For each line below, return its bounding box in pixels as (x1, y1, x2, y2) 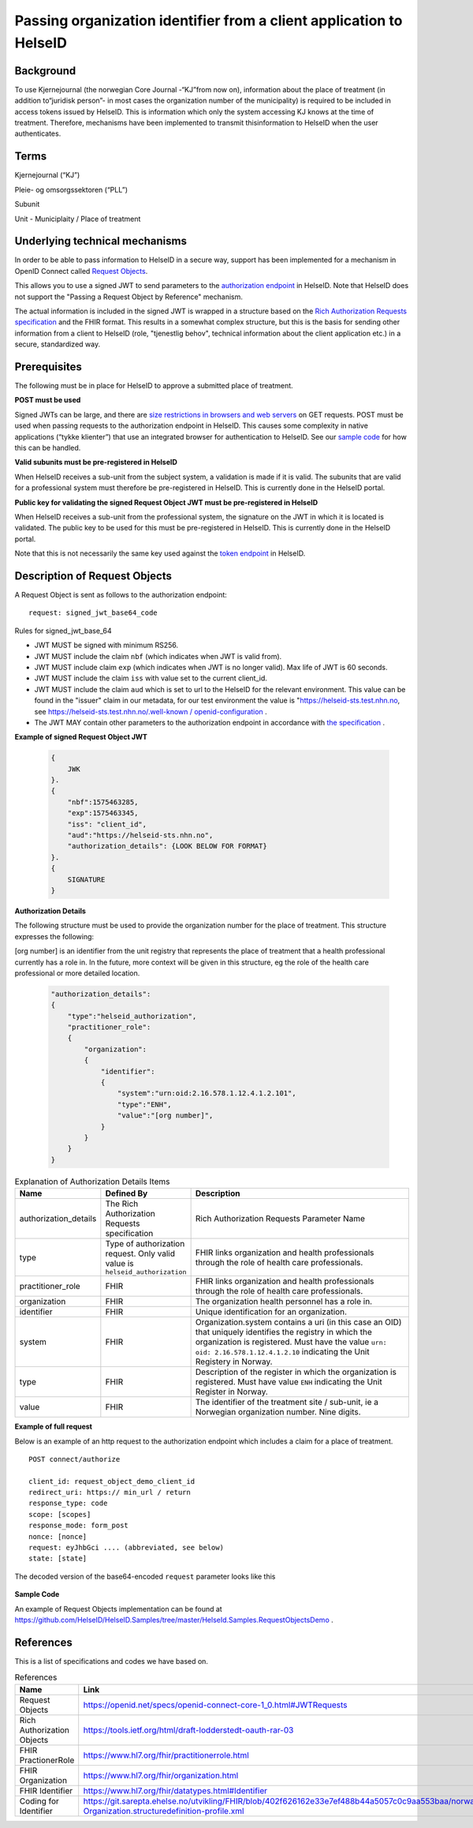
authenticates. (14, 129, 61, 138)
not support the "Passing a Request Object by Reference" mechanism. (14, 292, 244, 302)
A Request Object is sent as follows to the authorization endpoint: (14, 590, 228, 600)
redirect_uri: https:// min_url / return (28, 1488, 191, 1497)
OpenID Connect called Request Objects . (14, 266, 148, 275)
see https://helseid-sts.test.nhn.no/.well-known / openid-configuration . (34, 706, 267, 716)
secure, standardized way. (14, 339, 101, 349)
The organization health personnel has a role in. (195, 1296, 373, 1307)
